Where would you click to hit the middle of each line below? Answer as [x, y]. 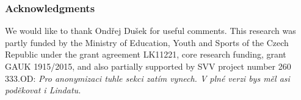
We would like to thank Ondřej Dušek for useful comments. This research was [150, 31]
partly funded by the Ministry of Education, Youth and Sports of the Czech [147, 42]
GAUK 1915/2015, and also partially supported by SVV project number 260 [148, 66]
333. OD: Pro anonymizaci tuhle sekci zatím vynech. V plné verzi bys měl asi [147, 78]
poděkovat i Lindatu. [43, 90]
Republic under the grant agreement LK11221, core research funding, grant [146, 54]
